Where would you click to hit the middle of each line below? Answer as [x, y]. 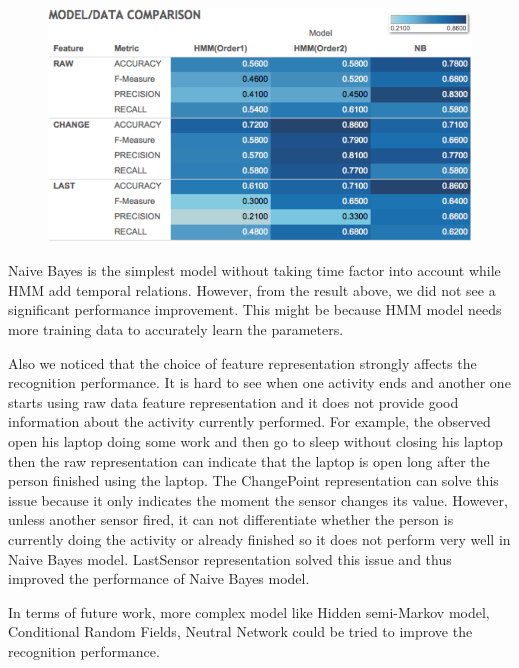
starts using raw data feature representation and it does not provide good [233, 401]
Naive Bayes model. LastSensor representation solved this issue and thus [230, 558]
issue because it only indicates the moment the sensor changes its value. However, [258, 499]
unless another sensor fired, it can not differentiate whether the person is [231, 519]
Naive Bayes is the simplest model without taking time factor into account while [254, 270]
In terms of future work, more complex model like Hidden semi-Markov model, [249, 611]
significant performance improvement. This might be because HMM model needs [255, 309]
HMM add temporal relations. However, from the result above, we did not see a [252, 289]
